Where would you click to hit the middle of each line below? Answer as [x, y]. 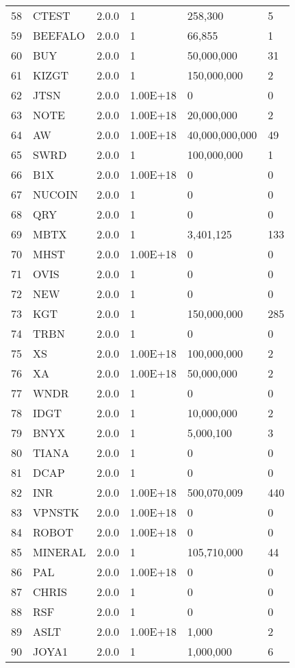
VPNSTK [56, 512]
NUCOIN [55, 194]
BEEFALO [59, 35]
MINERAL [60, 552]
